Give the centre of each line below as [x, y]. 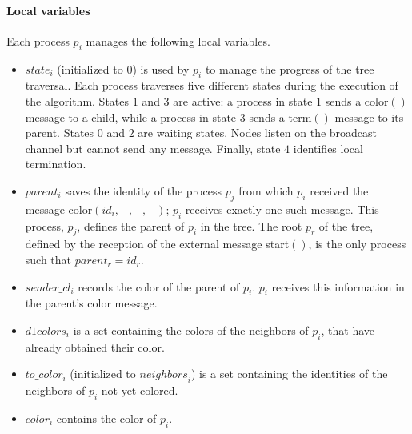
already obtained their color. [95, 346]
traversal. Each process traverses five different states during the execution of [212, 85]
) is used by [161, 68]
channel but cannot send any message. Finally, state [153, 148]
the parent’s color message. [91, 303]
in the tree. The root [251, 225]
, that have [348, 330]
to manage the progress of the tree [290, 68]
